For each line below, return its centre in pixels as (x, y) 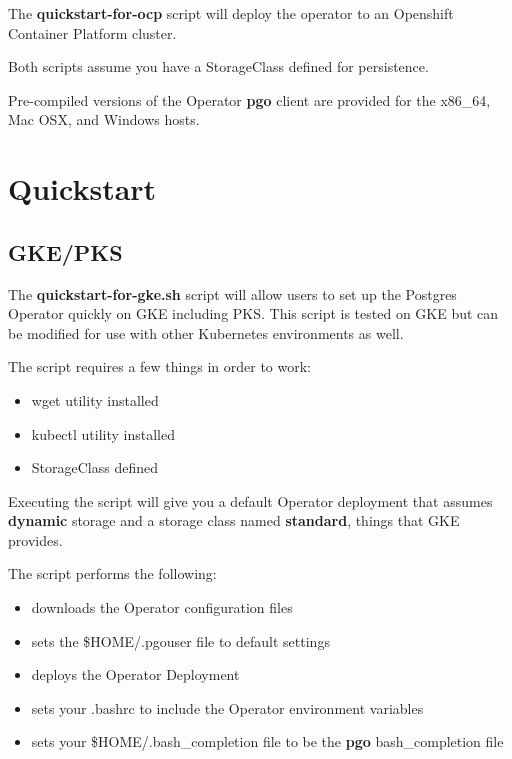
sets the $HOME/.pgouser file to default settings (180, 640)
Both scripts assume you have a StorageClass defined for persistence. (218, 66)
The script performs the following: (112, 573)
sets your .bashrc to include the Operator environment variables (227, 707)
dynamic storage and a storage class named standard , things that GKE (234, 520)
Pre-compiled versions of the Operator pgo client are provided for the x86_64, (249, 99)
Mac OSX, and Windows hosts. (104, 119)
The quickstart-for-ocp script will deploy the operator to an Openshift (231, 13)
